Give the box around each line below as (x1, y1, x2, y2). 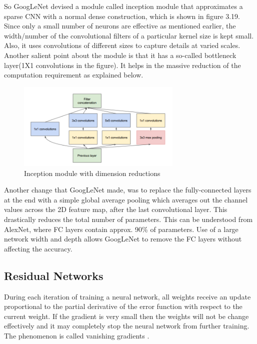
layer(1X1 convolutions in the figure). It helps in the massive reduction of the (4, 59, 241, 70)
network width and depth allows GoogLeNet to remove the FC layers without (4, 233, 242, 244)
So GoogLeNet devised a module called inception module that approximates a (4, 1, 243, 11)
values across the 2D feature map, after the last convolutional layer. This (4, 204, 227, 214)
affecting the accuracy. (4, 243, 72, 253)
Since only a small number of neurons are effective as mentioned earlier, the (4, 20, 236, 31)
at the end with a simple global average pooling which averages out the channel (4, 194, 248, 204)
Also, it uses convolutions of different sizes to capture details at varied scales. (4, 40, 240, 50)
